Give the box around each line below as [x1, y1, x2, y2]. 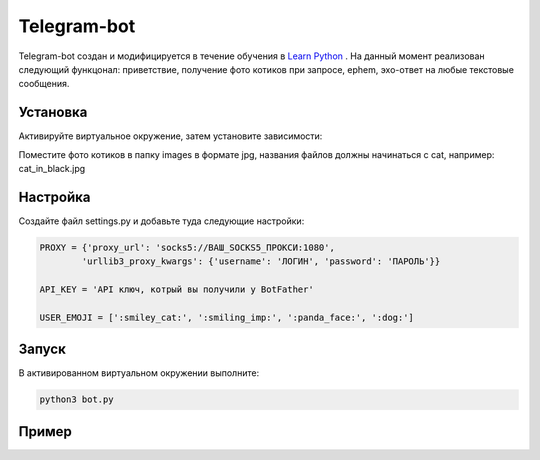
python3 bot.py [39, 394, 114, 405]
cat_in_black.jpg [18, 163, 86, 175]
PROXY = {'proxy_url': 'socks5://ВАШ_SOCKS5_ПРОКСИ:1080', [39, 241, 335, 253]
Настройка [18, 188, 91, 205]
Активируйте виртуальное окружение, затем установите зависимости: [18, 130, 323, 142]
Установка [18, 104, 88, 121]
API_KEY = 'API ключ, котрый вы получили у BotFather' [39, 284, 314, 295]
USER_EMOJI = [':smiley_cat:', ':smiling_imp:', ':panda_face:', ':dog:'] [39, 311, 415, 323]
